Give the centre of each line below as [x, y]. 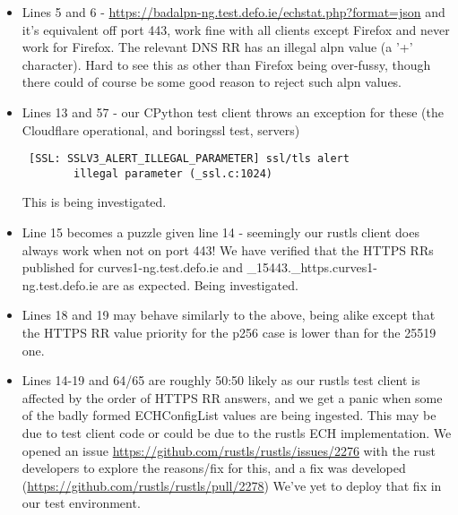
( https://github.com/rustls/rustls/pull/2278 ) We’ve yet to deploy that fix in [232, 485]
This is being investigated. [94, 202]
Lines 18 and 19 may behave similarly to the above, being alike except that [229, 315]
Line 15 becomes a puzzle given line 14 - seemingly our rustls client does [220, 232]
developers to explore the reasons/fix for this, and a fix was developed [214, 468]
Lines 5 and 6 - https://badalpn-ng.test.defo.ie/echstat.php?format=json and [233, 12]
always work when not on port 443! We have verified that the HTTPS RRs [228, 249]
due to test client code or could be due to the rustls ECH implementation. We [237, 433]
